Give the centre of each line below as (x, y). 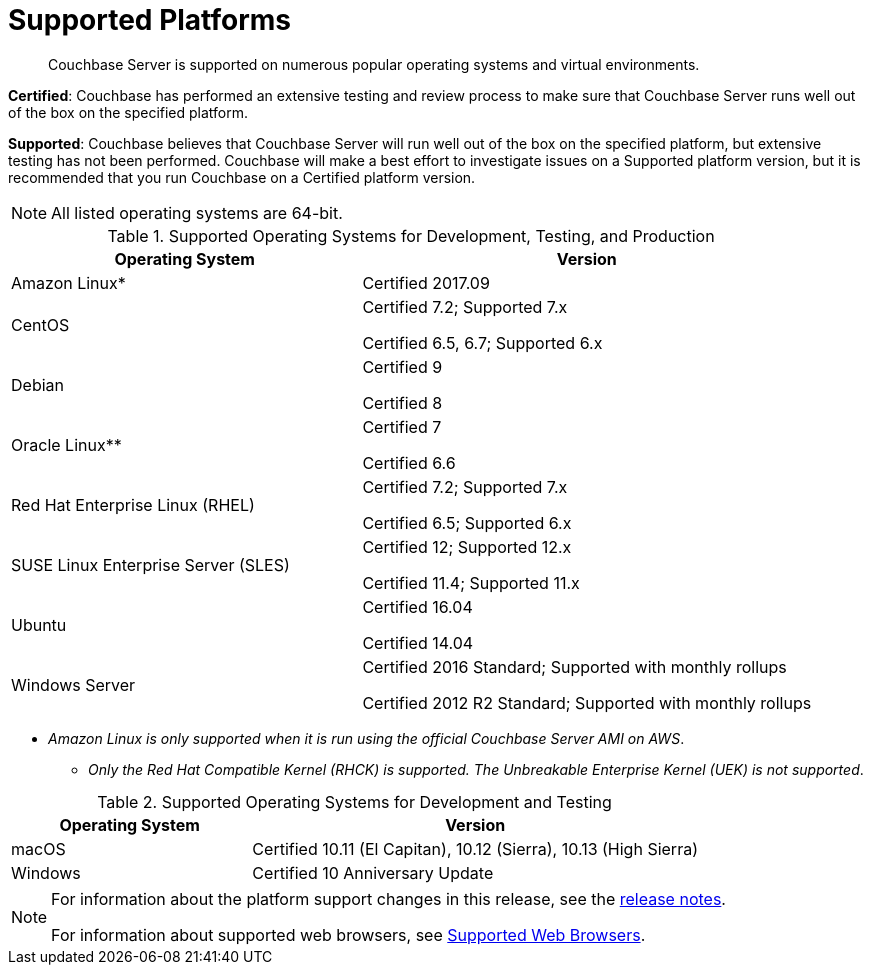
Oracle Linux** (66, 444)
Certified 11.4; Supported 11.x (471, 582)
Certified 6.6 (409, 462)
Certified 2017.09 (426, 282)
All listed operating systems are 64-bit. (197, 212)
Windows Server (73, 684)
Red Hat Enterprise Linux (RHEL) (133, 504)
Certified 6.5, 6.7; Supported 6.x (482, 342)
